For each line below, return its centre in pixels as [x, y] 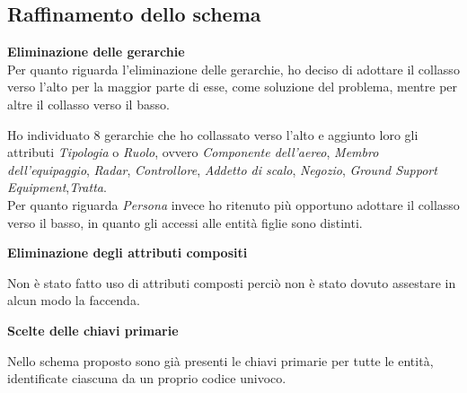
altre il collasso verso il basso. [88, 104]
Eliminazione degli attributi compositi [128, 253]
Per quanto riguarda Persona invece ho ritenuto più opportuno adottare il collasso [233, 204]
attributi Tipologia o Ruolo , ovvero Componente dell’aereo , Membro [193, 152]
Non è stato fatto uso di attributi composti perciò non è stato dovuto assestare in [232, 282]
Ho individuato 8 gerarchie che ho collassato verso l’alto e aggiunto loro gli [213, 134]
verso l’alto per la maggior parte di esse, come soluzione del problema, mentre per [233, 87]
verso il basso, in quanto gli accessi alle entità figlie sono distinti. [185, 222]
